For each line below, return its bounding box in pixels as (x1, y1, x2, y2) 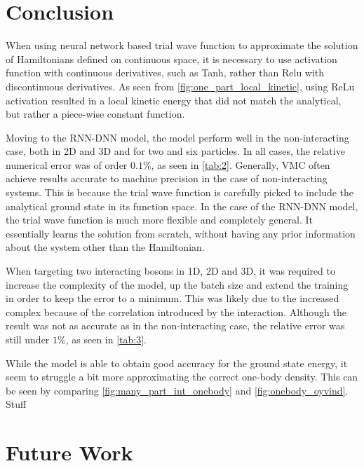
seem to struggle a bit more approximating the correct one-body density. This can (6, 369, 358, 384)
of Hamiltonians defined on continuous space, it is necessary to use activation (6, 51, 337, 66)
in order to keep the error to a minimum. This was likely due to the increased (6, 291, 339, 306)
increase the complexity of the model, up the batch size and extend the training (6, 277, 349, 292)
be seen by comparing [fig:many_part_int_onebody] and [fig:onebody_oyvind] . (6, 383, 349, 397)
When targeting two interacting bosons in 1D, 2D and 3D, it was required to (6, 263, 335, 278)
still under (6, 332, 50, 346)
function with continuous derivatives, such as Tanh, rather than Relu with (6, 65, 325, 80)
